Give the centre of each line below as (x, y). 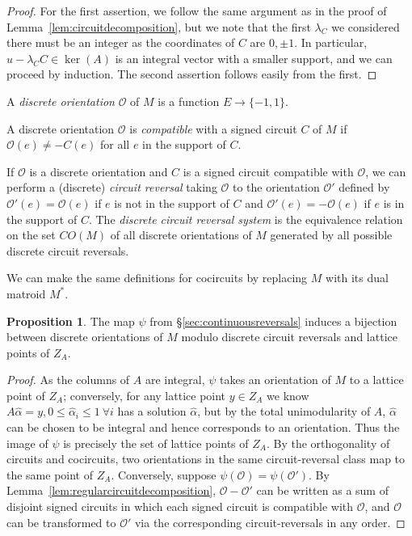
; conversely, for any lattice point (145, 395)
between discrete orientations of (85, 337)
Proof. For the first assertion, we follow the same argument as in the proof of (197, 11)
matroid (26, 293)
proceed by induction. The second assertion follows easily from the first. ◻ (192, 74)
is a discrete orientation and (99, 171)
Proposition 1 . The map (71, 321)
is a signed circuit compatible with (268, 171)
